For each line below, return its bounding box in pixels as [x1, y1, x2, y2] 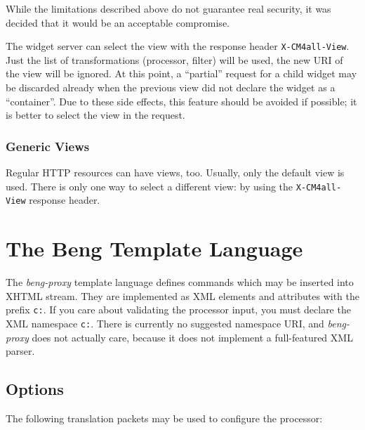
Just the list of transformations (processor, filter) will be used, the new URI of [6, 52, 343, 67]
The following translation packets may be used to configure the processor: [6, 410, 323, 425]
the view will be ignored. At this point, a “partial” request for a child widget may [6, 66, 357, 81]
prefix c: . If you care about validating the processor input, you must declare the [6, 302, 351, 317]
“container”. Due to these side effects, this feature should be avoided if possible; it [6, 93, 357, 108]
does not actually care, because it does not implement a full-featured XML [32, 330, 353, 344]
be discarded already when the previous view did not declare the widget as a [6, 80, 336, 95]
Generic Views [6, 137, 90, 155]
